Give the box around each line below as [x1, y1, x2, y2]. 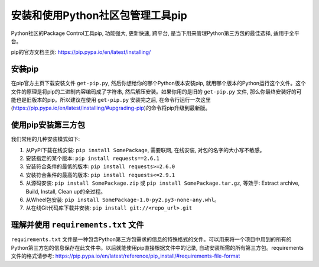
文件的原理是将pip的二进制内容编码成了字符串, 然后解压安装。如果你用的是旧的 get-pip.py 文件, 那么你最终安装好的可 [11, 88, 302, 95]
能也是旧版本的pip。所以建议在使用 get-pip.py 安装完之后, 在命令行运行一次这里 [11, 96, 211, 104]
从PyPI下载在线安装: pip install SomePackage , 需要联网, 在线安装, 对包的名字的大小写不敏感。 [25, 146, 265, 153]
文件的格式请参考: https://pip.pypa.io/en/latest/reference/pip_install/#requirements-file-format [11, 252, 240, 260]
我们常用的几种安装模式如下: [11, 136, 80, 143]
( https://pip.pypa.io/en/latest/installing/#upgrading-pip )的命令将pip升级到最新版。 [11, 104, 211, 112]
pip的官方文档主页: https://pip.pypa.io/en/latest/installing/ [11, 49, 151, 56]
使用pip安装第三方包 [11, 120, 86, 130]
